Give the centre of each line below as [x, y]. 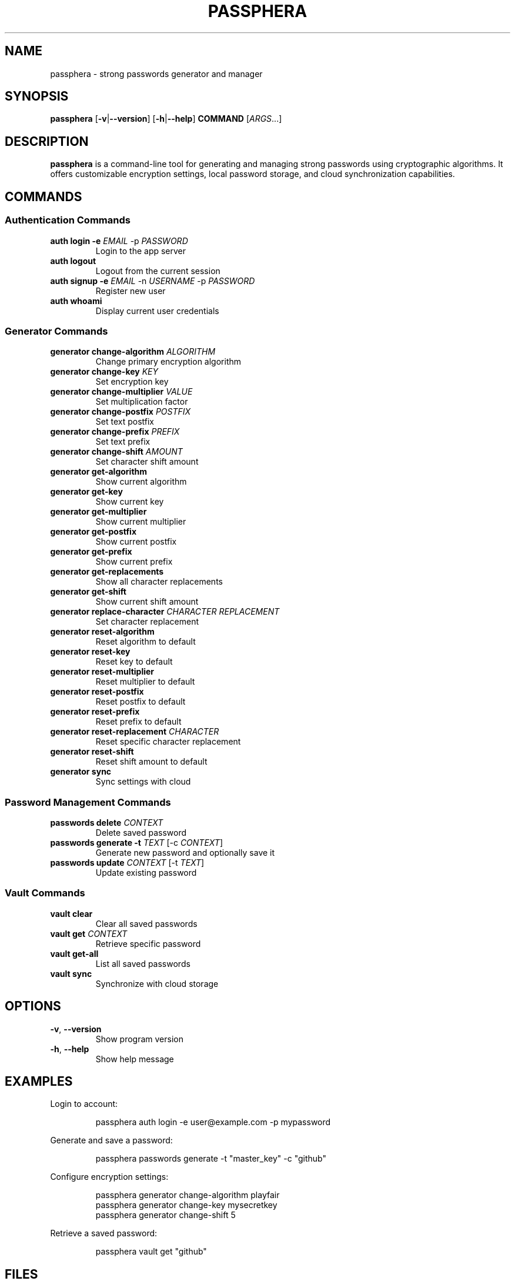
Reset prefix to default [138, 722]
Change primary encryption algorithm [168, 362]
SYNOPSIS [37, 96]
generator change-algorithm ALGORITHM [133, 352]
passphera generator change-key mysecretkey [186, 1205]
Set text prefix [123, 442]
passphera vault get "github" [151, 1252]
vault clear [71, 913]
